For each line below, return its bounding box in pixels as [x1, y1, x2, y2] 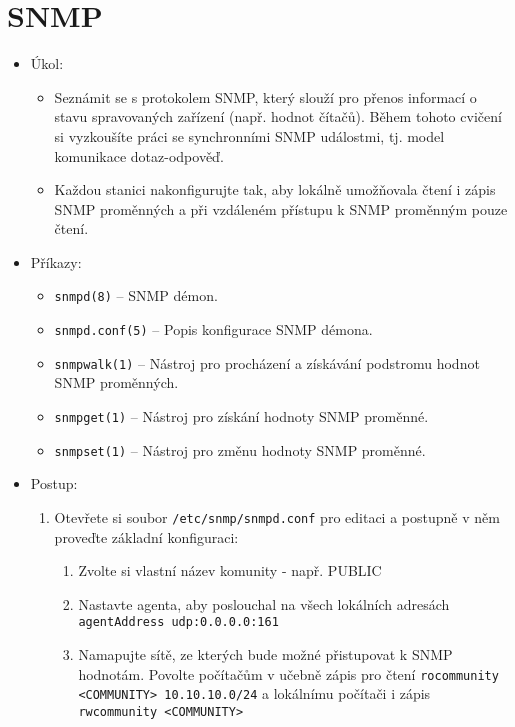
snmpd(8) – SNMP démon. [54, 285, 218, 306]
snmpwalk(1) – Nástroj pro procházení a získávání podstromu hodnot [54, 352, 480, 373]
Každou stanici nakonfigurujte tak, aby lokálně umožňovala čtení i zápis [54, 179, 496, 200]
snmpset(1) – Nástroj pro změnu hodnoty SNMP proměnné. [54, 439, 426, 460]
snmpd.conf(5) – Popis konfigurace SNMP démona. [54, 319, 373, 340]
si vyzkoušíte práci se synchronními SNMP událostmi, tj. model [54, 125, 445, 146]
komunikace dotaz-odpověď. [54, 145, 224, 166]
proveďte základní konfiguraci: [54, 526, 239, 547]
